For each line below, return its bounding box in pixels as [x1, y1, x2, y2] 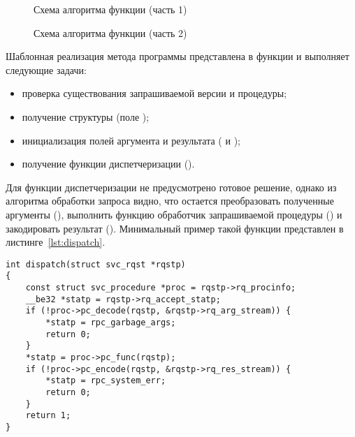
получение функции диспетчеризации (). [22, 156, 195, 171]
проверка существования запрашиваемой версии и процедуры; [22, 86, 287, 101]
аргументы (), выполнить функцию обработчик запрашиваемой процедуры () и [6, 207, 342, 221]
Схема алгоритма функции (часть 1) [34, 2, 187, 16]
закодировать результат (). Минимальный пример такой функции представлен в [6, 221, 344, 235]
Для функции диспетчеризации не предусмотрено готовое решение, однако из [6, 179, 337, 194]
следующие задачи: [6, 62, 87, 77]
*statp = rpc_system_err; [45, 376, 166, 386]
